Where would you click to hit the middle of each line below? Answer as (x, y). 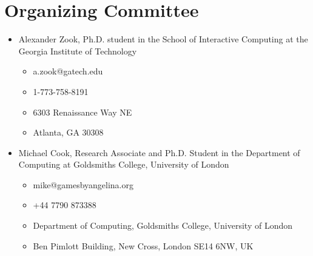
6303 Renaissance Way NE (82, 112)
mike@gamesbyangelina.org (83, 184)
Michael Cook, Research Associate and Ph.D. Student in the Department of (159, 152)
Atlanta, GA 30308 (68, 132)
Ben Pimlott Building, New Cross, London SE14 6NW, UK (143, 245)
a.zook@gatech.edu (68, 71)
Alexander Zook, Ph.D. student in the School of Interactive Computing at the (163, 39)
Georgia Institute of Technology (78, 51)
